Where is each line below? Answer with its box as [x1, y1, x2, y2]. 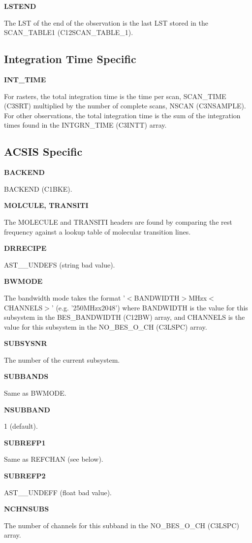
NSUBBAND [4, 404, 50, 414]
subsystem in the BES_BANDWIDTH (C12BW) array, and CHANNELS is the [4, 312, 245, 322]
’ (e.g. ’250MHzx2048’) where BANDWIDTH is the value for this [51, 302, 248, 312]
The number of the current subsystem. [4, 354, 120, 365]
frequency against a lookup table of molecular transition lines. [4, 226, 191, 237]
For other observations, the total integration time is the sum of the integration [4, 110, 241, 120]
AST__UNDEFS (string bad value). [4, 259, 115, 270]
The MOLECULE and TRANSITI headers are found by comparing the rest [4, 216, 232, 227]
